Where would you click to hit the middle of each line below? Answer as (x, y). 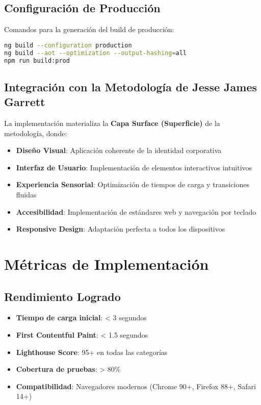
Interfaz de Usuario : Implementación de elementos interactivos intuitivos (134, 167)
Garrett (25, 102)
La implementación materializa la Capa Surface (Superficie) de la (112, 123)
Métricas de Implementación (107, 263)
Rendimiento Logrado (62, 296)
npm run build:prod (37, 60)
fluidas (26, 194)
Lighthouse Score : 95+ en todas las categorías (92, 352)
